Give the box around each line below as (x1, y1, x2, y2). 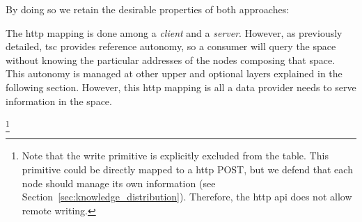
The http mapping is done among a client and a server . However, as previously (6, 25, 343, 40)
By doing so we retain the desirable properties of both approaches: (6, 2, 290, 16)
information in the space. (6, 93, 112, 108)
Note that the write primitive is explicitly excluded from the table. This (22, 148, 329, 163)
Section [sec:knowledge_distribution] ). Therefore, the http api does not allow (22, 189, 352, 204)
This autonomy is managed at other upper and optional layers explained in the (6, 66, 343, 81)
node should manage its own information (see (22, 175, 216, 190)
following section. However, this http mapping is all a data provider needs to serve (6, 79, 356, 94)
